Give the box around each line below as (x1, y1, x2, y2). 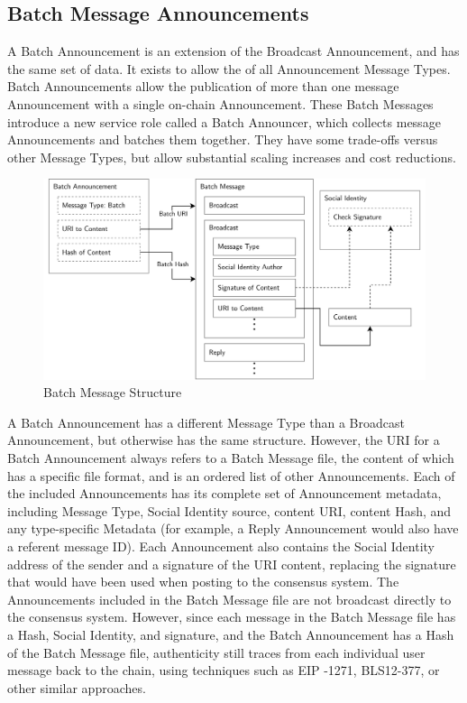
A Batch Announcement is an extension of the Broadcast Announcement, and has (7, 42, 460, 60)
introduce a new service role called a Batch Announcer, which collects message (7, 112, 441, 131)
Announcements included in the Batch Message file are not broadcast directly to (7, 589, 452, 608)
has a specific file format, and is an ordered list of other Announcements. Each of (7, 466, 455, 485)
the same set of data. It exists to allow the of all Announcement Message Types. (7, 59, 451, 78)
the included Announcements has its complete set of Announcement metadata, (7, 484, 442, 503)
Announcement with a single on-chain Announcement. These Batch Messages (7, 94, 434, 113)
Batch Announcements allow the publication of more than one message (7, 77, 399, 96)
